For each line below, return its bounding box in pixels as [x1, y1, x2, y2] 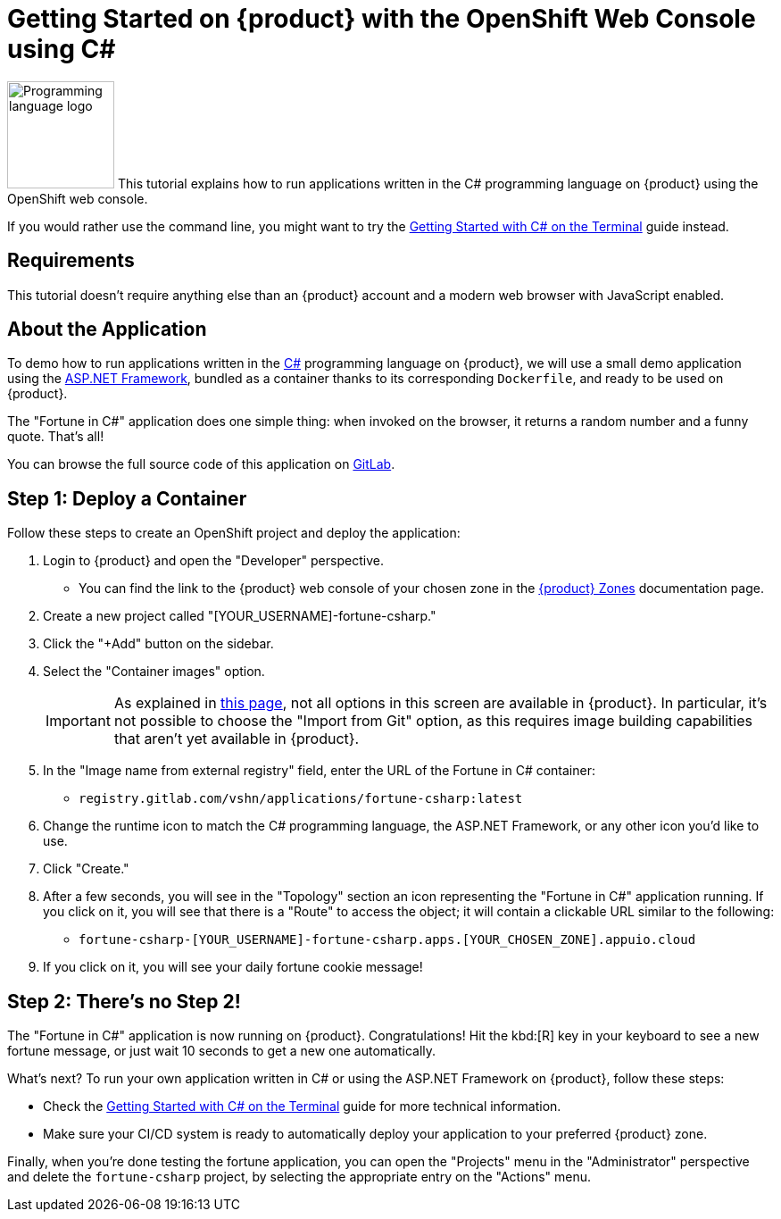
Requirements [7, 249, 135, 272]
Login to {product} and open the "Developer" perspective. [43, 553, 384, 569]
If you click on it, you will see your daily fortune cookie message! [43, 959, 423, 975]
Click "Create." [43, 861, 129, 877]
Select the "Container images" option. [43, 664, 265, 680]
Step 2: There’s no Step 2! [7, 989, 241, 1013]
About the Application [7, 318, 207, 341]
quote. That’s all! [7, 429, 104, 445]
